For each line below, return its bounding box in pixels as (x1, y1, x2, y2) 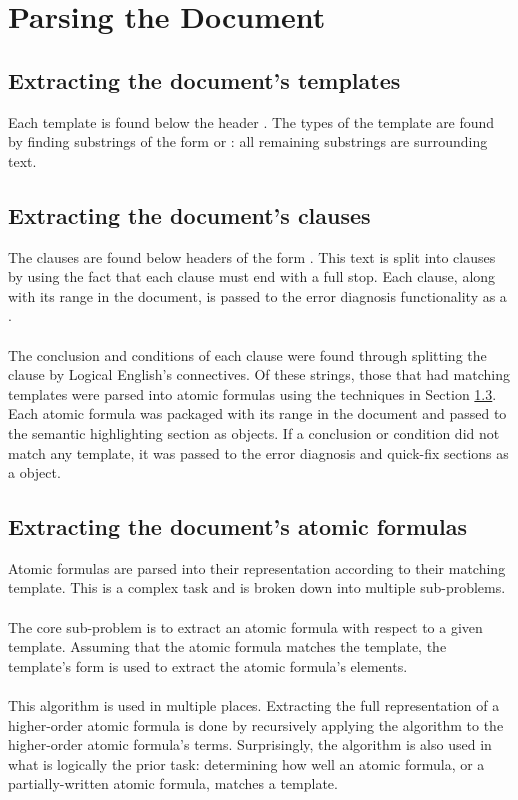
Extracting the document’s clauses (8, 199, 371, 230)
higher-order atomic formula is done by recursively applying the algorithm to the (8, 714, 504, 735)
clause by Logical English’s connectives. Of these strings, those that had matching (8, 364, 510, 385)
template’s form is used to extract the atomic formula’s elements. (8, 655, 408, 676)
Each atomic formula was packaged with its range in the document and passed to (8, 403, 507, 424)
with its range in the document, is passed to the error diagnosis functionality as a (8, 285, 507, 306)
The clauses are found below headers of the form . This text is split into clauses (8, 246, 496, 267)
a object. (8, 462, 61, 483)
